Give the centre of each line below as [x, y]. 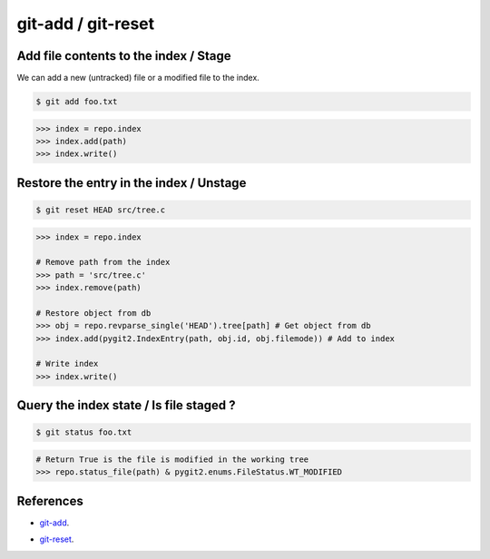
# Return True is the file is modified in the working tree [172, 460]
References [50, 500]
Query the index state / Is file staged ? [126, 405]
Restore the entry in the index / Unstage [132, 183]
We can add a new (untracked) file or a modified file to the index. [138, 78]
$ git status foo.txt [84, 432]
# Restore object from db [93, 313]
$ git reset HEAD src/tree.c [101, 210]
